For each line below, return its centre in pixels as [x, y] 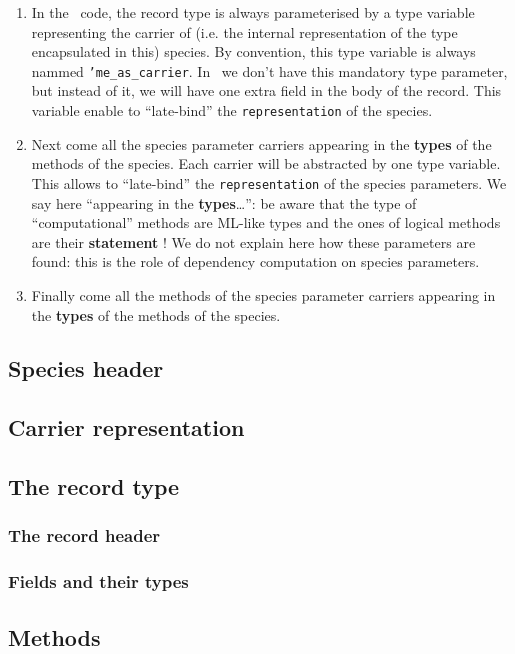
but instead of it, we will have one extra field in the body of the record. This [266, 90]
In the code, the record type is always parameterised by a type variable [253, 12]
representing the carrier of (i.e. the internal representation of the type [244, 31]
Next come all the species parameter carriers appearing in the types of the [261, 143]
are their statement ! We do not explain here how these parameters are [253, 241]
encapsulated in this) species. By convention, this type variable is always [253, 51]
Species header [86, 368]
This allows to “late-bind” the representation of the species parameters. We [269, 182]
